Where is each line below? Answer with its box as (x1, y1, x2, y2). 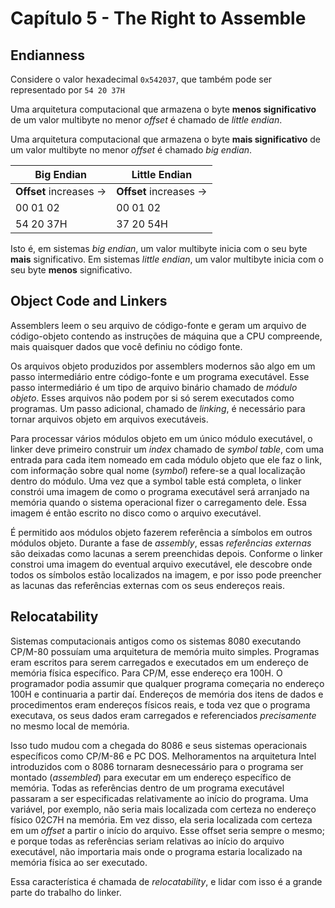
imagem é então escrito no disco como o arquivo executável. (10, 507, 262, 519)
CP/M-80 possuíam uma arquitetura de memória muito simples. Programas (10, 645, 320, 657)
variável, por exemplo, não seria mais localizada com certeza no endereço (10, 803, 317, 815)
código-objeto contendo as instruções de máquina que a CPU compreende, (10, 330, 323, 342)
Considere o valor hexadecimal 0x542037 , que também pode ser (10, 73, 273, 85)
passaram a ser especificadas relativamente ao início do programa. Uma (10, 792, 309, 804)
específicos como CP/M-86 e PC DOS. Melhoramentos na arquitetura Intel (10, 750, 317, 762)
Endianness (10, 47, 86, 64)
